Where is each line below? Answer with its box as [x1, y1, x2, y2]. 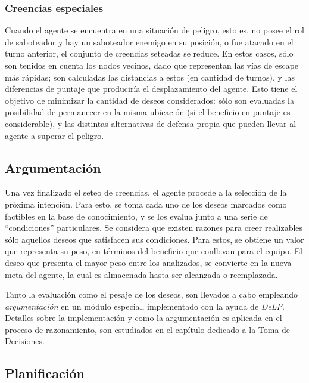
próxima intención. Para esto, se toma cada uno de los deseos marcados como [5, 197, 287, 210]
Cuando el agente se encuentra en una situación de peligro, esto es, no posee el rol [5, 24, 304, 36]
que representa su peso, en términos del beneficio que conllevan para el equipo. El [5, 245, 302, 257]
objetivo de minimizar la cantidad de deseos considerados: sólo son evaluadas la [5, 94, 294, 106]
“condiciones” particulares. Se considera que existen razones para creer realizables [5, 221, 303, 234]
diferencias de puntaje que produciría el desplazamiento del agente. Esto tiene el [5, 82, 298, 95]
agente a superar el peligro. [5, 129, 104, 141]
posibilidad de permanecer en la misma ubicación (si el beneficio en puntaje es [5, 106, 291, 118]
